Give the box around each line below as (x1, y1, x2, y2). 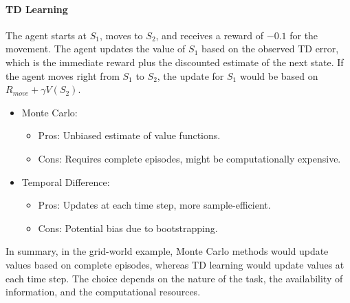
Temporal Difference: (21, 174, 110, 189)
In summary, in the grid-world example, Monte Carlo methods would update (6, 244, 329, 258)
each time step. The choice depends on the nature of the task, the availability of (6, 271, 343, 285)
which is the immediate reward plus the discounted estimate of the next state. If (6, 54, 344, 69)
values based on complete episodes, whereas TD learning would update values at (6, 257, 344, 271)
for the (289, 28, 318, 42)
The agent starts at (6, 28, 87, 42)
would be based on (239, 68, 318, 83)
